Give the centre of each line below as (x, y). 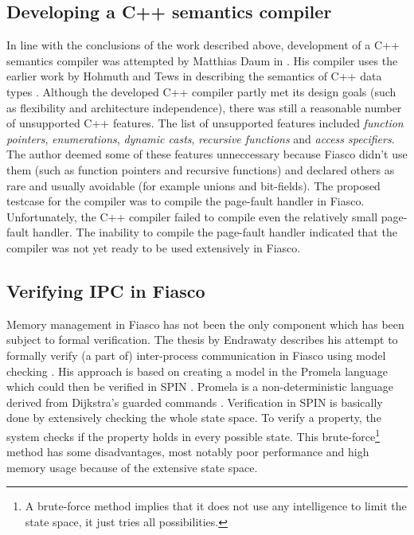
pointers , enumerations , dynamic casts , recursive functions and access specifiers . (201, 138)
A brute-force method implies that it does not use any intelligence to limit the (216, 506)
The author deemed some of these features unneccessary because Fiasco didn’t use (207, 154)
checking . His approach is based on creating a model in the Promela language (197, 371)
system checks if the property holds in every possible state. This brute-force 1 (193, 435)
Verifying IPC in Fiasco (106, 290)
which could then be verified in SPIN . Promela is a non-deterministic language (200, 387)
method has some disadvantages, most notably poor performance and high (188, 452)
